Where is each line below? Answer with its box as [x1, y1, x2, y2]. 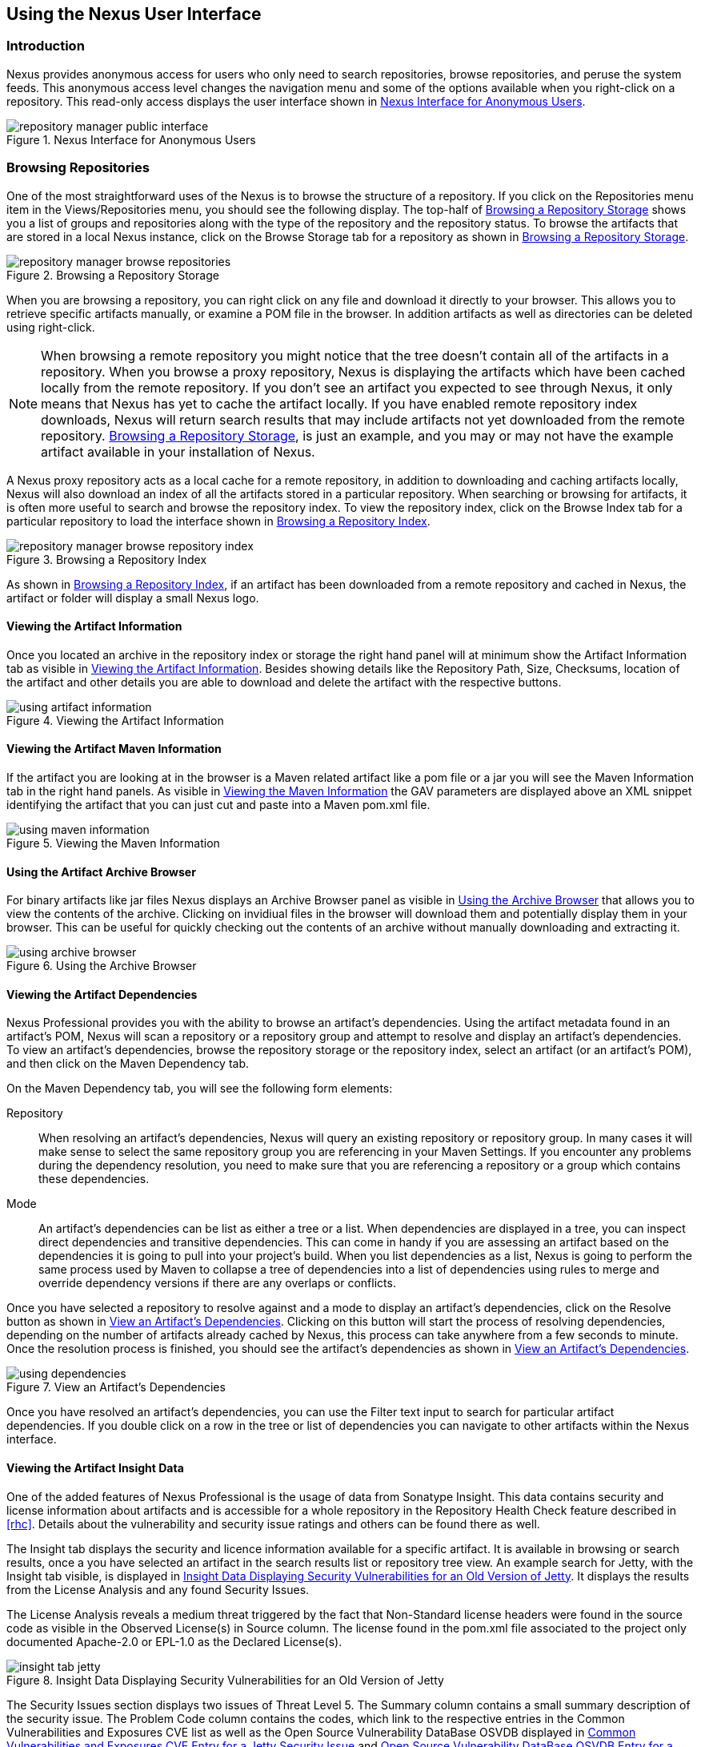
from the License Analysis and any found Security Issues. [6, 1582, 310, 1596]
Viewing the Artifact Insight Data [6, 1461, 184, 1475]
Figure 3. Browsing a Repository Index [6, 552, 207, 566]
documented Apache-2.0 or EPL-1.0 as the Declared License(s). [6, 1634, 342, 1648]
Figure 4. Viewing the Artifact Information [6, 713, 224, 727]
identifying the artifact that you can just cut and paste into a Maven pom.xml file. [6, 797, 431, 811]
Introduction [6, 38, 85, 54]
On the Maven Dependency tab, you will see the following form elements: [6, 1081, 393, 1096]
